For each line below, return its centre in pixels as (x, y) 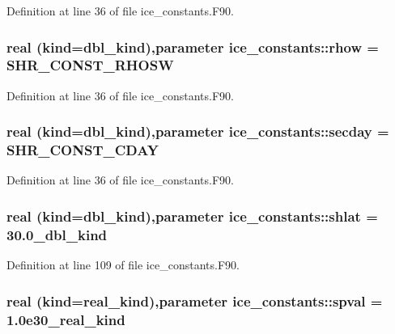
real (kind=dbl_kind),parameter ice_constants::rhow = (193, 47)
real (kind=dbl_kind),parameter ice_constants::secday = (198, 131)
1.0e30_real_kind (66, 319)
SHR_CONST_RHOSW (90, 65)
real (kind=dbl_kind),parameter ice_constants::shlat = (192, 216)
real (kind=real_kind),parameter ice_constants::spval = (195, 300)
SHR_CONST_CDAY (83, 150)
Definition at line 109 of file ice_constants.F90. (123, 265)
